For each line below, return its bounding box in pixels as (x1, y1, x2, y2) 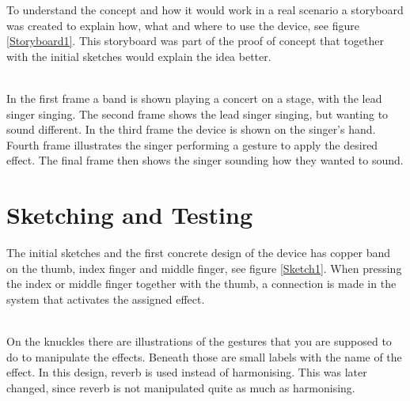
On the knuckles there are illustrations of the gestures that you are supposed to (6, 333, 392, 350)
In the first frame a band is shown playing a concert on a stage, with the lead (6, 89, 382, 106)
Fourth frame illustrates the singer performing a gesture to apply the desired (6, 136, 378, 153)
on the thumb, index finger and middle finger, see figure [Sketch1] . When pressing (6, 259, 402, 276)
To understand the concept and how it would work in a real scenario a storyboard (6, 2, 404, 17)
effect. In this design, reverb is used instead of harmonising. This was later (6, 364, 367, 380)
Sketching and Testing (6, 199, 252, 231)
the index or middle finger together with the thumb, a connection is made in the (6, 275, 397, 292)
